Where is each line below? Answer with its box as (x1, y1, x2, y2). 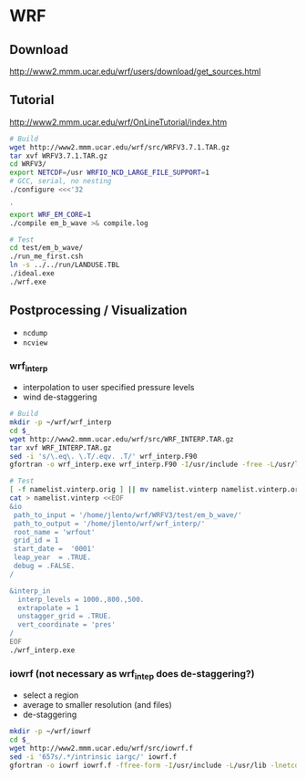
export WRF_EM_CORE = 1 (9, 210, 92, 219)
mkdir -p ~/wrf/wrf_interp (9, 418, 112, 427)
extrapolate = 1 (17, 603, 79, 612)
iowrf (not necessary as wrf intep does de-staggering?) (9, 667, 255, 681)
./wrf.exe (9, 277, 47, 286)
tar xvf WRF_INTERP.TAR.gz (9, 443, 112, 452)
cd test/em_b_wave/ (9, 244, 84, 253)
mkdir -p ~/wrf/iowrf (9, 727, 92, 736)
